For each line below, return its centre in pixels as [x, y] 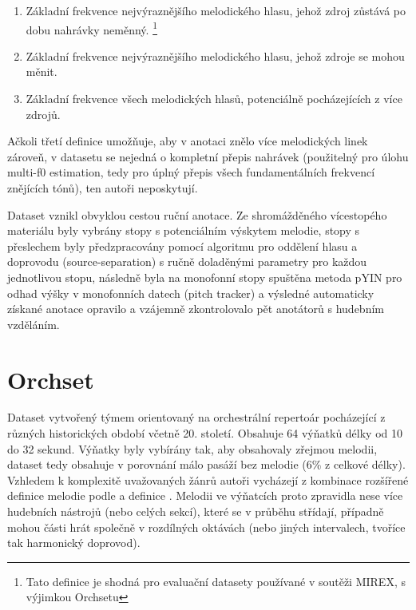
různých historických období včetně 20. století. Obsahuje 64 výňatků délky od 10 [205, 433]
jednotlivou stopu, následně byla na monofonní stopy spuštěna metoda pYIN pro [205, 277]
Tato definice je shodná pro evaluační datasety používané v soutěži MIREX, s [216, 581]
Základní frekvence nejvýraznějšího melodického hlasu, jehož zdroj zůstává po [216, 10]
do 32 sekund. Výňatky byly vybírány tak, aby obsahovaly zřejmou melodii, [192, 448]
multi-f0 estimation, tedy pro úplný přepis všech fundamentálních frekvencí [191, 172]
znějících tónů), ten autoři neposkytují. [103, 188]
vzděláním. [34, 324]
